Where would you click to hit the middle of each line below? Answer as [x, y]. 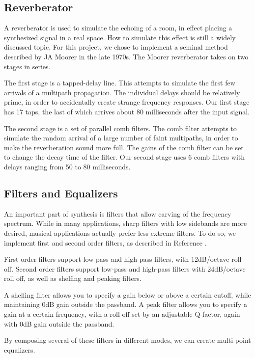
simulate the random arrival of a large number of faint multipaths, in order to [121, 138]
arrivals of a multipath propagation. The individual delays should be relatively [122, 92]
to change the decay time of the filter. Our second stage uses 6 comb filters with [125, 157]
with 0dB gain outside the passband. [59, 323]
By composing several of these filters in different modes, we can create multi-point [127, 340]
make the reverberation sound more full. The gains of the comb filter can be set [124, 147]
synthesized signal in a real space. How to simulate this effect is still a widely [120, 37]
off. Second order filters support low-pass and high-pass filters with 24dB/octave [125, 268]
